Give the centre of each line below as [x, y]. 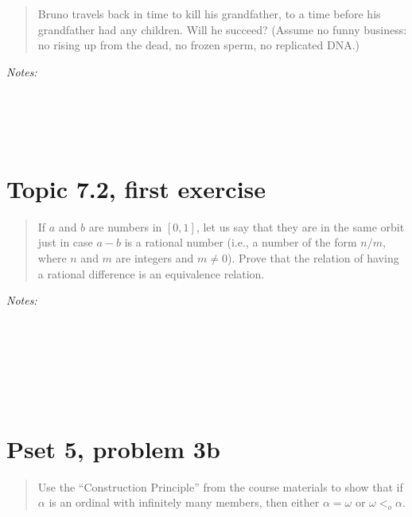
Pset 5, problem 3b [113, 448]
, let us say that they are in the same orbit [300, 226]
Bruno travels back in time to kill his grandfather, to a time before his [209, 14]
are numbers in [125, 226]
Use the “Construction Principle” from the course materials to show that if [220, 486]
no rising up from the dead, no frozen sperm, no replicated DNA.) [199, 45]
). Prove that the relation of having [313, 258]
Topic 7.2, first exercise [136, 188]
